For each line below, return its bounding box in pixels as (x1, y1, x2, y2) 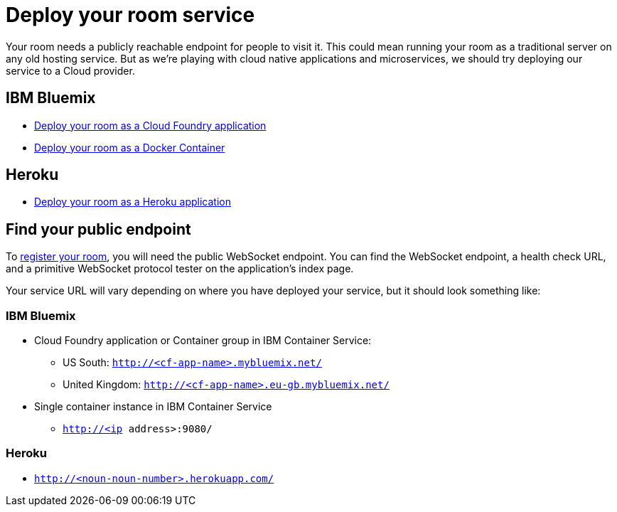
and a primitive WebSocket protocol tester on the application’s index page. (6, 262, 354, 275)
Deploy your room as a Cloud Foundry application (34, 119, 267, 132)
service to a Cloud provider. (6, 64, 135, 77)
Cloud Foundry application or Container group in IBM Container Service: (34, 334, 372, 347)
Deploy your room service (6, 3, 255, 27)
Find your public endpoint (6, 220, 191, 238)
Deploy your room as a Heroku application (34, 196, 231, 208)
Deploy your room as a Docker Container (34, 141, 225, 154)
